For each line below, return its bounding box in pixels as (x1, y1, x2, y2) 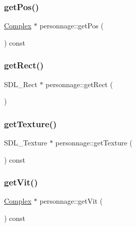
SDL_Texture (4, 137, 48, 148)
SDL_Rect (4, 79, 37, 89)
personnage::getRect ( (46, 79, 113, 89)
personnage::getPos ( (39, 20, 104, 31)
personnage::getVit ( (39, 196, 103, 206)
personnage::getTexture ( (55, 137, 132, 148)
